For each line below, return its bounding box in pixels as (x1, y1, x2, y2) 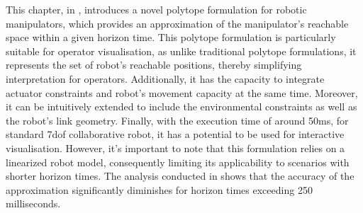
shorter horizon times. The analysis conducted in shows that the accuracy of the (6, 168, 354, 183)
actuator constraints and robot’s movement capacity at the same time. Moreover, (6, 85, 358, 100)
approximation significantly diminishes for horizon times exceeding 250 (6, 182, 313, 197)
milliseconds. (6, 196, 61, 211)
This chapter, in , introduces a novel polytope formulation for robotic (6, 2, 307, 16)
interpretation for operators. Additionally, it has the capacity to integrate (6, 71, 325, 86)
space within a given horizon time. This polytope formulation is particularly (6, 30, 336, 45)
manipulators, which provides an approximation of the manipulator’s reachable (6, 16, 349, 30)
